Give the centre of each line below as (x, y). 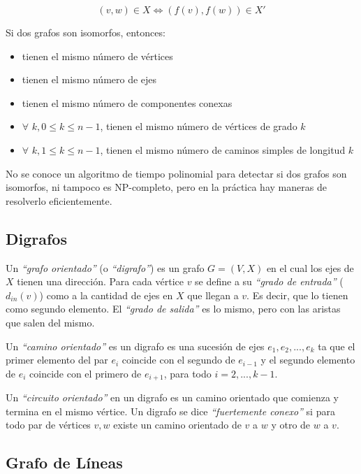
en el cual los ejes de (310, 267)
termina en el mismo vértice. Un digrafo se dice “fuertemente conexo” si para (170, 411)
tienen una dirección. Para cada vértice (100, 281)
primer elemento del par (57, 360)
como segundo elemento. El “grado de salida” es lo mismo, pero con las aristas (173, 309)
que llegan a (213, 295)
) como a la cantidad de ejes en (106, 295)
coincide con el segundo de (178, 360)
